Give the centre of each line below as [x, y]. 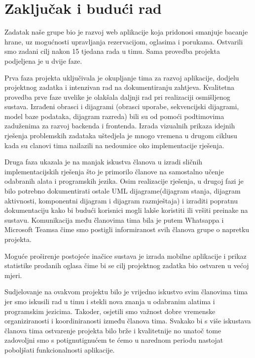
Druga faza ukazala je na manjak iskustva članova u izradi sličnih [104, 162]
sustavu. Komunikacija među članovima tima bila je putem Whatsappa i [114, 219]
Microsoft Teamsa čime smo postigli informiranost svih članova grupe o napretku [127, 229]
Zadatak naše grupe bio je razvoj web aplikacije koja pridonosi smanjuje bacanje [126, 32]
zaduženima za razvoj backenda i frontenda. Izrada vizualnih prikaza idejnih [120, 126]
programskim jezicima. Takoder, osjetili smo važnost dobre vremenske [110, 311]
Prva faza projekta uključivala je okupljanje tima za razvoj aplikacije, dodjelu [122, 77]
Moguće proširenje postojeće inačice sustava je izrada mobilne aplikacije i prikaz [126, 256]
